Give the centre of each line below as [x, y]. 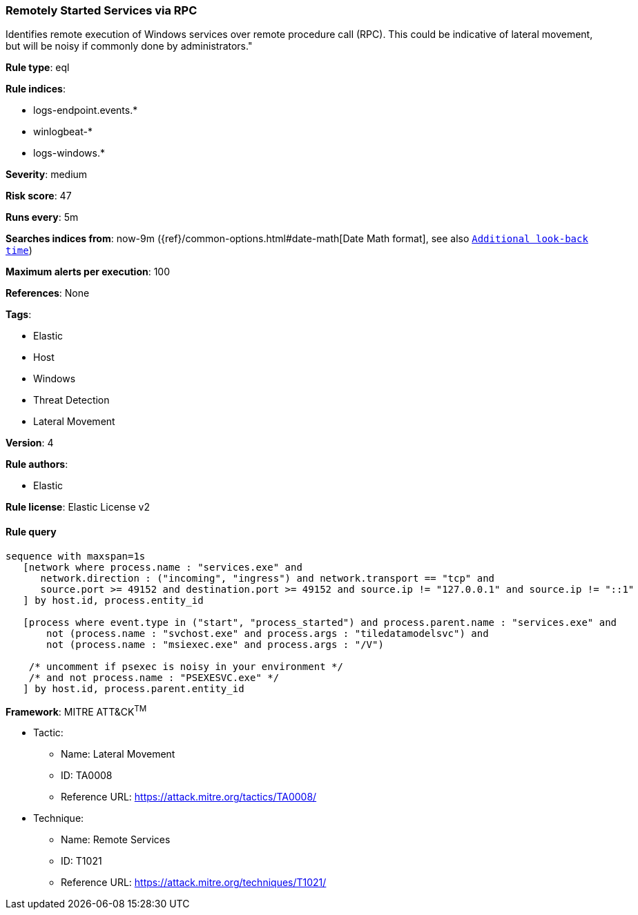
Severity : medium [47, 175]
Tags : [19, 315]
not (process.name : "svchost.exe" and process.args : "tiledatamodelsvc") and [268, 633]
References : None [48, 293]
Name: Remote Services [116, 840]
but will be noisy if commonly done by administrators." [129, 46]
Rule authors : [37, 464]
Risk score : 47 [39, 196]
